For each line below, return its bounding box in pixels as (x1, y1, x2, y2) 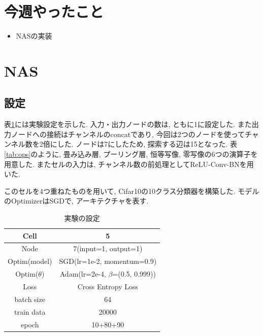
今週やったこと (4, 1, 104, 22)
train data (14, 306, 46, 317)
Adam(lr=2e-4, (59, 268, 106, 279)
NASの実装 (16, 30, 52, 41)
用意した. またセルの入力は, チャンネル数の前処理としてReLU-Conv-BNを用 (4, 158, 254, 169)
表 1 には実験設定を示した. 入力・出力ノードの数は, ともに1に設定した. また (4, 119, 252, 129)
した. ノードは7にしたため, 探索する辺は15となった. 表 (57, 139, 237, 149)
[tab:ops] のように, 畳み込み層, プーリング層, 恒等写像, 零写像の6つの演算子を (4, 149, 258, 159)
